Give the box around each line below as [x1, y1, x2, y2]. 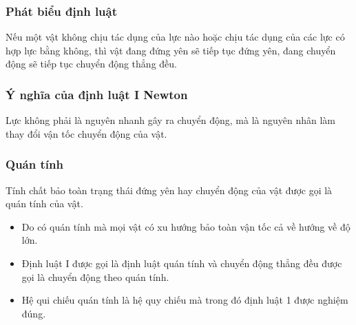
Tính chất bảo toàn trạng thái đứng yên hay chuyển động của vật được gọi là [6, 182, 333, 197]
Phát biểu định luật [6, 2, 118, 19]
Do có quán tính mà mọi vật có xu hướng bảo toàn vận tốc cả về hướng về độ [21, 219, 350, 233]
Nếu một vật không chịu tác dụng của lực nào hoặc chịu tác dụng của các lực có [6, 30, 345, 44]
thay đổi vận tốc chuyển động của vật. [6, 126, 167, 140]
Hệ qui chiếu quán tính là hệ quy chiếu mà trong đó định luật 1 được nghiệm [21, 293, 348, 307]
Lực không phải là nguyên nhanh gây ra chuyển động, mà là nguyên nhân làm [6, 113, 336, 127]
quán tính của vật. [6, 196, 83, 211]
